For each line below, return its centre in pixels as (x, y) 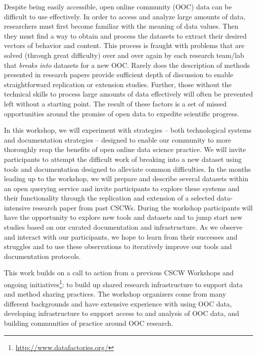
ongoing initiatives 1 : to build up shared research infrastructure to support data (123, 283)
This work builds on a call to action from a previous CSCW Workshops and (119, 273)
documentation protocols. (43, 256)
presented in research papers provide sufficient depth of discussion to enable (119, 75)
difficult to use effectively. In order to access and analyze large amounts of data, (125, 16)
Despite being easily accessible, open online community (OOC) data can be (118, 6)
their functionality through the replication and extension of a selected (109, 198)
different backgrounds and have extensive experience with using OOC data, (118, 303)
